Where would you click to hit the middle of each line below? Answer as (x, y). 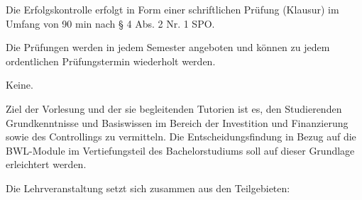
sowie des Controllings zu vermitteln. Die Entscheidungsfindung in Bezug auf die (181, 137)
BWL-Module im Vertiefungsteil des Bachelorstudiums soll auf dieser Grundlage (180, 150)
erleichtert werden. (46, 164)
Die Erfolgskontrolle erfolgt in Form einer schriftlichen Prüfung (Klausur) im (172, 9)
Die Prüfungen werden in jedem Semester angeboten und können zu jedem (168, 47)
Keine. (20, 85)
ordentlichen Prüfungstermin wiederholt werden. (111, 61)
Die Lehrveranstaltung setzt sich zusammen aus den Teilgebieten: (148, 188)
